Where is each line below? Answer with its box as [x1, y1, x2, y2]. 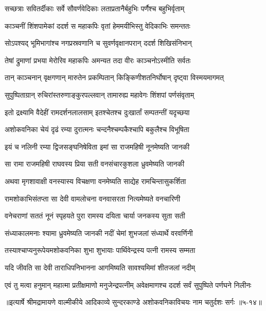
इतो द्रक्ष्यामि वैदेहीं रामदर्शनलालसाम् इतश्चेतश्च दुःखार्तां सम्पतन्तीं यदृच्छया [5, 106, 190, 117]
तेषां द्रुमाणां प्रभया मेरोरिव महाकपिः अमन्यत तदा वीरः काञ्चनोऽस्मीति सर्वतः [5, 54, 191, 65]
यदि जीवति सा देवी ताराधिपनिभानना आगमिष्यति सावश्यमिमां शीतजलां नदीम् [5, 262, 195, 272]
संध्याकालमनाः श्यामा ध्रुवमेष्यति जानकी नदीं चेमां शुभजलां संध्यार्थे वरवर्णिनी [5, 227, 193, 238]
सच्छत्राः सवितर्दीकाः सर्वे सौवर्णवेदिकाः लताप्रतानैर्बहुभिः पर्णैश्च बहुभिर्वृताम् [5, 3, 185, 13]
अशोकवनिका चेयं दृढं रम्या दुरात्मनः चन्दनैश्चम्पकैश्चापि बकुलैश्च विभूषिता [5, 124, 189, 135]
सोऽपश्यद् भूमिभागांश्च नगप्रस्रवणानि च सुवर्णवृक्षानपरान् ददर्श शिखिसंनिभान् [5, 38, 192, 48]
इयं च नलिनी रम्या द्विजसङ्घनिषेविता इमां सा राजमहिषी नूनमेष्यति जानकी [5, 141, 190, 152]
